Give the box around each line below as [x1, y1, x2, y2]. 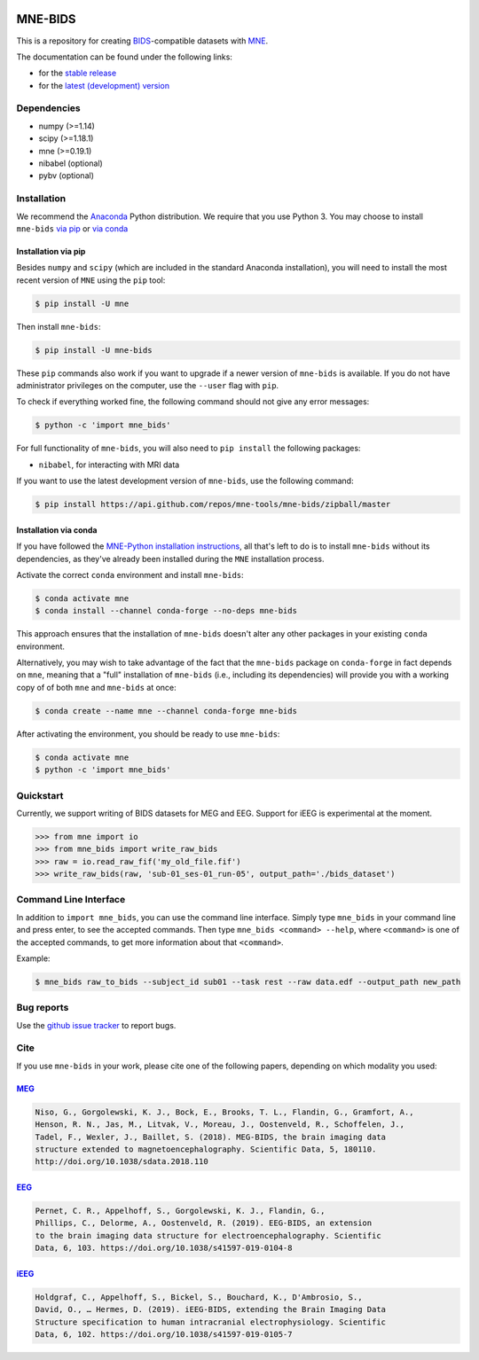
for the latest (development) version [38, 80, 170, 90]
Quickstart [16, 789, 64, 801]
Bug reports [16, 1002, 69, 1014]
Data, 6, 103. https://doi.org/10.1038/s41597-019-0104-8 [35, 1243, 293, 1254]
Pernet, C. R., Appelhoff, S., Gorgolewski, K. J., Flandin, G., [35, 1206, 326, 1215]
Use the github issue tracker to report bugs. [16, 1020, 177, 1030]
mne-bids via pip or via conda [16, 223, 129, 234]
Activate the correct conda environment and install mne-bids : [16, 569, 244, 580]
